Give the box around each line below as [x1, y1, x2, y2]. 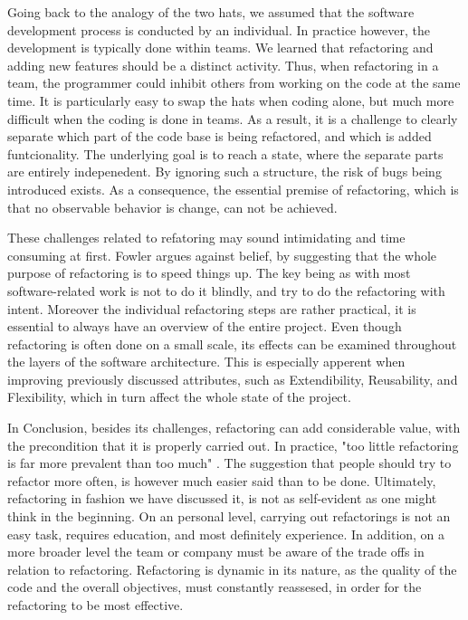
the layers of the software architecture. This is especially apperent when [7, 352, 406, 371]
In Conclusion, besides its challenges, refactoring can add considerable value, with [7, 418, 461, 437]
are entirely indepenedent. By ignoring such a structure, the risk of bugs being [7, 162, 442, 181]
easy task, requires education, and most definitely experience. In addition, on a [7, 524, 445, 543]
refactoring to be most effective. [7, 596, 184, 614]
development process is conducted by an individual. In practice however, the [7, 20, 431, 39]
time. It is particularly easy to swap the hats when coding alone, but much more [7, 91, 454, 110]
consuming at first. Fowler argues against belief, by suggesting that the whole [7, 245, 437, 264]
